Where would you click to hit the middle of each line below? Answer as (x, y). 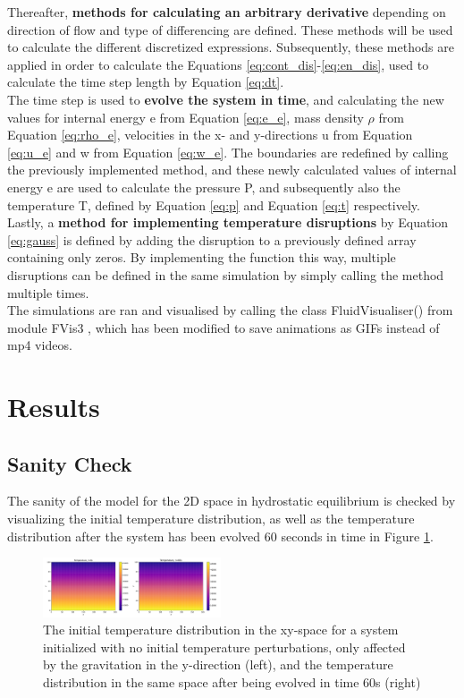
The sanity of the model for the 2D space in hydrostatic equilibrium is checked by (232, 501)
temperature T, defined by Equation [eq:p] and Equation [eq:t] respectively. (214, 204)
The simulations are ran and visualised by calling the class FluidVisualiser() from (230, 310)
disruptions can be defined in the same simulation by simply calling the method (226, 274)
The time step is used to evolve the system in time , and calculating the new (226, 99)
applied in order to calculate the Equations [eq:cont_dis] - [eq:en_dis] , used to (218, 64)
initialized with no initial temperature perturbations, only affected (224, 647)
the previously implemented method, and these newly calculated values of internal (232, 170)
